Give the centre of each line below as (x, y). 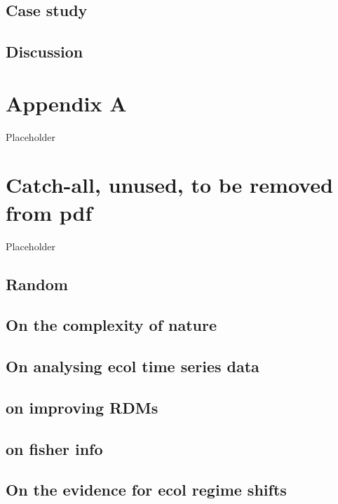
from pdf (49, 212)
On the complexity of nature (111, 325)
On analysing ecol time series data (133, 366)
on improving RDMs (82, 407)
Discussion (45, 52)
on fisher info (54, 448)
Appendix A (66, 103)
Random (37, 284)
